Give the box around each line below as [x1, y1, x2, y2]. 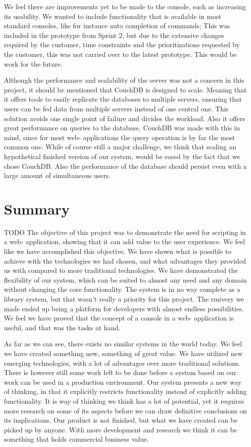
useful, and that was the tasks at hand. [4, 322, 121, 332]
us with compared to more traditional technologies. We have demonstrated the [4, 265, 238, 275]
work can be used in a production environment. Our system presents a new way [4, 376, 242, 387]
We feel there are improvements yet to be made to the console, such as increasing [4, 1, 246, 11]
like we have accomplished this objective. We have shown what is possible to [4, 246, 232, 256]
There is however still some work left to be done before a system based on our [4, 367, 236, 377]
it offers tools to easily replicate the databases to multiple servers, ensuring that [4, 94, 242, 104]
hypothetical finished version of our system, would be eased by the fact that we [4, 151, 240, 161]
